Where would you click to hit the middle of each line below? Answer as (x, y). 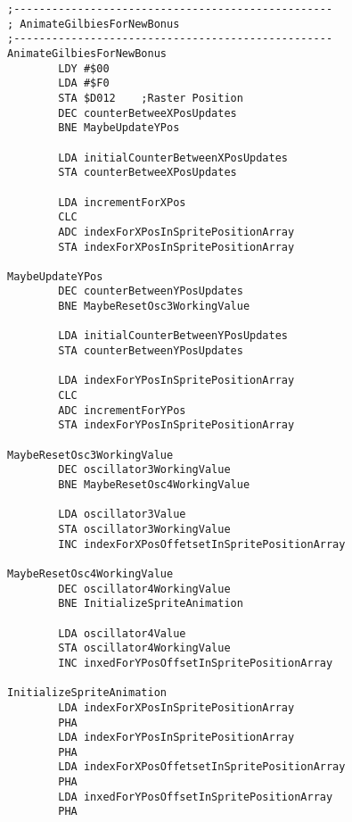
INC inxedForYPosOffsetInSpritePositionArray (196, 663)
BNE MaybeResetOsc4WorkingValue (154, 485)
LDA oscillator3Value (122, 515)
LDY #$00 (84, 68)
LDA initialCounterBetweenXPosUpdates (173, 158)
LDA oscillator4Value (122, 633)
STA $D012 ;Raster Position (151, 98)
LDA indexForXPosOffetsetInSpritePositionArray (202, 767)
